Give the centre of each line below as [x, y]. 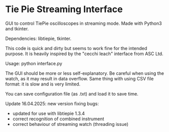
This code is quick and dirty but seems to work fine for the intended [76, 48]
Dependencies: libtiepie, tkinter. [38, 38]
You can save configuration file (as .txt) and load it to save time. [72, 94]
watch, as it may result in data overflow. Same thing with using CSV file [79, 78]
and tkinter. [17, 28]
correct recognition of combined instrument [58, 119]
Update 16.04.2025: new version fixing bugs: [52, 103]
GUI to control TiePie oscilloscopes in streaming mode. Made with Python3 [84, 23]
